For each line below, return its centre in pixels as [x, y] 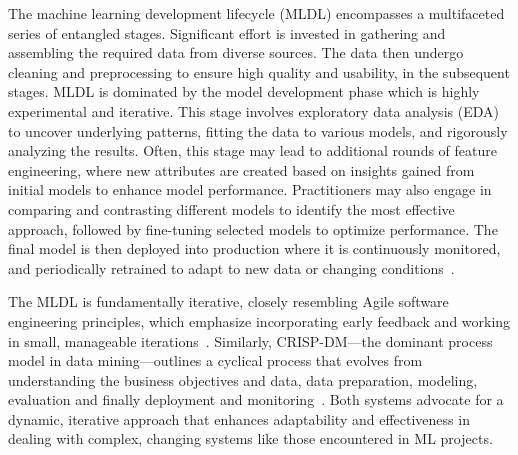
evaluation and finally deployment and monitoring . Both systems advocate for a [256, 399]
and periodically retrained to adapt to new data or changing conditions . [231, 267]
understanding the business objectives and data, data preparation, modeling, [243, 379]
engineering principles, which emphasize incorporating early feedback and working [259, 320]
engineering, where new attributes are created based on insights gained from [241, 169]
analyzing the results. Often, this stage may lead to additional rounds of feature [252, 150]
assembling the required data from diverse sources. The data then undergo [236, 52]
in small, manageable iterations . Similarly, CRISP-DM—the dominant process [250, 340]
